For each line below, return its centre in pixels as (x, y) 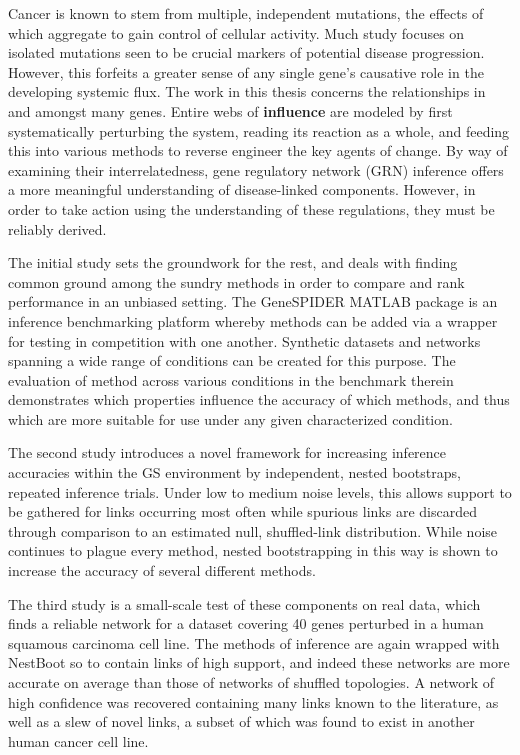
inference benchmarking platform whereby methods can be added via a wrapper (253, 320)
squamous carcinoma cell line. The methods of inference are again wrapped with (254, 642)
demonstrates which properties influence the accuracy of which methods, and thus (259, 399)
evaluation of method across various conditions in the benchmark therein (231, 379)
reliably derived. (57, 228)
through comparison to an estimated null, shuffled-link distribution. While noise (253, 530)
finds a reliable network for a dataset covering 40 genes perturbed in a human (246, 623)
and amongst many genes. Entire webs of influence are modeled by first (230, 110)
